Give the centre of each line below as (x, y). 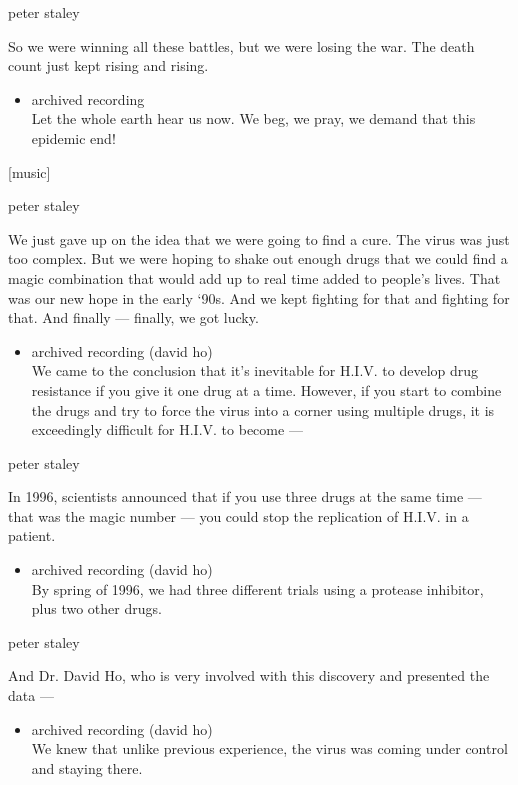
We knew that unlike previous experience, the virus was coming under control (269, 748)
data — (31, 695)
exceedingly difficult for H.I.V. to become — (167, 429)
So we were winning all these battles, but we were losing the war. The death (241, 45)
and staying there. (87, 767)
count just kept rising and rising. (108, 65)
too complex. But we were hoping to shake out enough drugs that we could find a (258, 258)
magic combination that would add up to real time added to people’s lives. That (254, 277)
